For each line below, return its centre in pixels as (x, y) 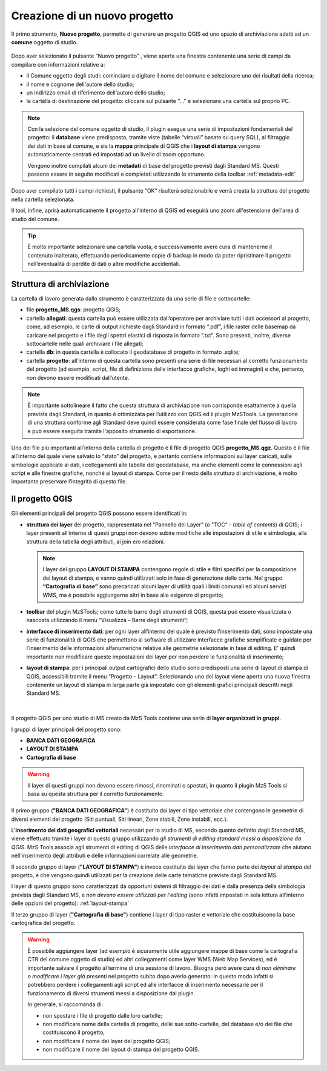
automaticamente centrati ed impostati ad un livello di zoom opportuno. (117, 154)
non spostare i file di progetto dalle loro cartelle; (103, 1015)
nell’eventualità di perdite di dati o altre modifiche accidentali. (104, 264)
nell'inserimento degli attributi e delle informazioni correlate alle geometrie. (105, 856)
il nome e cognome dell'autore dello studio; (80, 84)
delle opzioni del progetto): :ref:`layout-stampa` (70, 903)
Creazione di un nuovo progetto (92, 16)
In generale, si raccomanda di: (65, 1004)
